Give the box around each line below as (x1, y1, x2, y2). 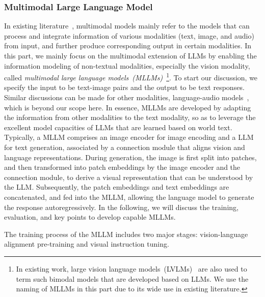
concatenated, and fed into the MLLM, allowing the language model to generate (4, 191, 254, 202)
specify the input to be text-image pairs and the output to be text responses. (4, 82, 245, 93)
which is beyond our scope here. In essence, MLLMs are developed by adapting (4, 102, 251, 112)
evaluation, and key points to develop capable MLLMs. (4, 212, 176, 222)
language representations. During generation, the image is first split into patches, (4, 152, 257, 162)
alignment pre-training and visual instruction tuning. (4, 239, 169, 249)
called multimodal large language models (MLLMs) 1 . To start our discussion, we (4, 71, 258, 82)
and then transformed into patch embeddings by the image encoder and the (4, 162, 241, 172)
